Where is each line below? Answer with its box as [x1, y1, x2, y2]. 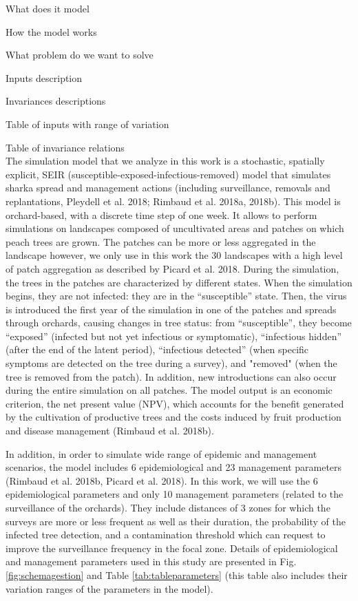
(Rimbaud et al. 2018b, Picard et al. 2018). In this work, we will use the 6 [6, 473, 318, 487]
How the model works [6, 24, 97, 39]
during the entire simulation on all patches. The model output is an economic [6, 383, 333, 397]
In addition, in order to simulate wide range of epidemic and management [6, 446, 317, 461]
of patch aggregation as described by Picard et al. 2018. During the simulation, [6, 261, 339, 275]
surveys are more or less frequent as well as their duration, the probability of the [6, 514, 346, 528]
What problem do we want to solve [6, 48, 154, 62]
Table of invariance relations [6, 140, 125, 154]
